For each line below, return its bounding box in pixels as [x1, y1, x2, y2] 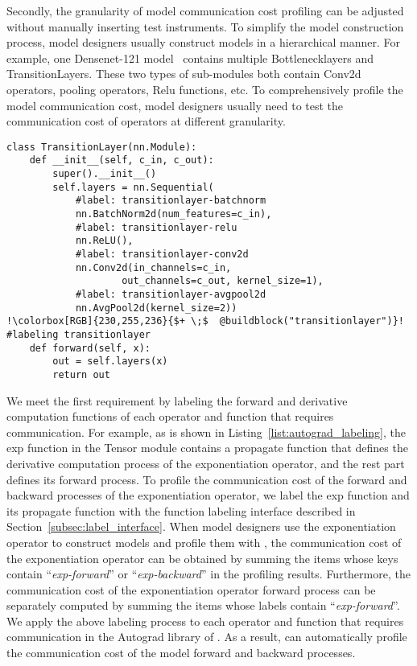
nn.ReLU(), [75, 235, 134, 247]
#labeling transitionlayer [6, 328, 151, 340]
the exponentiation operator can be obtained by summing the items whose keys [6, 549, 398, 566]
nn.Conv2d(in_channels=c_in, [75, 261, 232, 273]
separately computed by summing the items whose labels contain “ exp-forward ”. [6, 597, 400, 614]
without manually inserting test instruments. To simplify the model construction [6, 18, 404, 35]
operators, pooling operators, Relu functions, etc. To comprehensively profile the [6, 80, 403, 97]
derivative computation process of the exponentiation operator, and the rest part [6, 454, 405, 471]
